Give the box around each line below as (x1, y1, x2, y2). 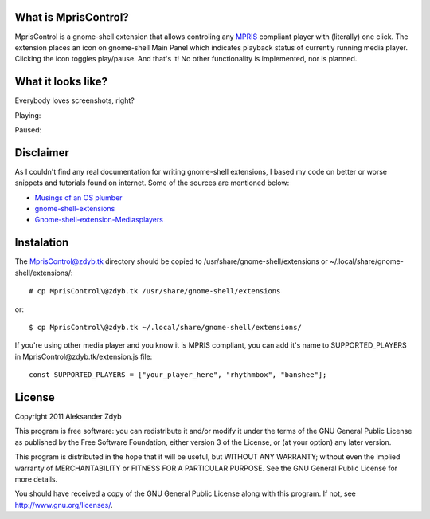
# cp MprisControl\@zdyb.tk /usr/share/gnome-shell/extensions (29, 287, 281, 296)
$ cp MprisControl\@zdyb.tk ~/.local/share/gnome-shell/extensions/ (29, 323, 302, 332)
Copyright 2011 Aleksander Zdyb (14, 411, 122, 421)
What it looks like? (14, 75, 107, 88)
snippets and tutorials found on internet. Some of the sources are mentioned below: (14, 178, 290, 187)
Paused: (14, 124, 42, 135)
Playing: (14, 110, 41, 120)
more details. (14, 474, 58, 484)
